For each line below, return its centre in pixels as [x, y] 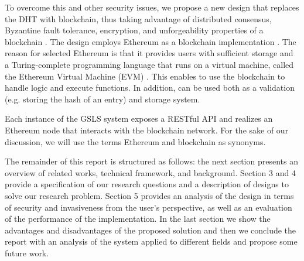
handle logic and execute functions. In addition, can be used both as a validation [150, 87]
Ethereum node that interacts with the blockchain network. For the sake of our [147, 130]
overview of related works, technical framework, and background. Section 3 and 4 [150, 172]
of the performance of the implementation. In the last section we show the [138, 219]
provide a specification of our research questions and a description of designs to [147, 184]
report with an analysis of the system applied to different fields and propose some [151, 241]
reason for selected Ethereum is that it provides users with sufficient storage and [149, 53]
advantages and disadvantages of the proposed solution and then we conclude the [151, 230]
